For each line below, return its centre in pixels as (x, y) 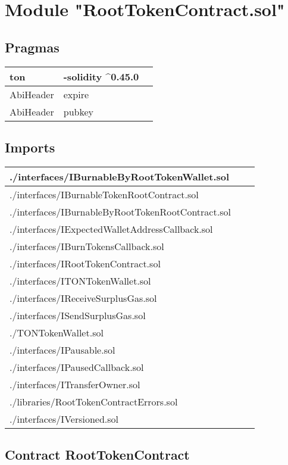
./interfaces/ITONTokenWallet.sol (80, 280)
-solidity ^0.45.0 (101, 76)
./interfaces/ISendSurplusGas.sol (78, 315)
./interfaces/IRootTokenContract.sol (85, 263)
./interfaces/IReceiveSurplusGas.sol (83, 298)
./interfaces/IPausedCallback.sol (77, 367)
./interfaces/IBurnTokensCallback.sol (87, 246)
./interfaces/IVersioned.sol (64, 419)
